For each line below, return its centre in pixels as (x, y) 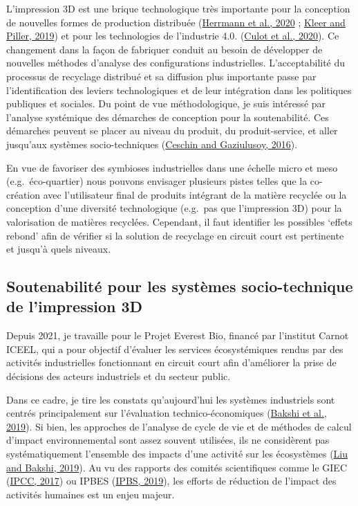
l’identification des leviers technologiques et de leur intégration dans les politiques (179, 90)
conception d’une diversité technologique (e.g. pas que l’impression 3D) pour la (174, 208)
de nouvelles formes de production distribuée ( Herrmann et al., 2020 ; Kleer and (176, 22)
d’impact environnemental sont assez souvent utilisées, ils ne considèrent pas (168, 440)
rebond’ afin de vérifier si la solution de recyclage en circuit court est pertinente (175, 235)
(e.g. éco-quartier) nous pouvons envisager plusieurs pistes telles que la (157, 181)
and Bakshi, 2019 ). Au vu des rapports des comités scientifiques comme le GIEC (177, 467)
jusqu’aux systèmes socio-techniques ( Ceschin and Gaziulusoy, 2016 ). (152, 144)
